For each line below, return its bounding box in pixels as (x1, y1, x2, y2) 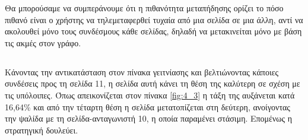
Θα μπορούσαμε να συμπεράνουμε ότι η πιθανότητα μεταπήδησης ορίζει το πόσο (5, 2, 284, 14)
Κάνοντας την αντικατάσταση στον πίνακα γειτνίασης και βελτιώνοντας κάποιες (5, 65, 279, 78)
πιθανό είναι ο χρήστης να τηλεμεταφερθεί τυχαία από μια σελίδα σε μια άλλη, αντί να (5, 13, 303, 26)
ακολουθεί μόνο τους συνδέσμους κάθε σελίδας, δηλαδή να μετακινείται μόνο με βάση (5, 25, 302, 37)
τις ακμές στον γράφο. (5, 36, 81, 49)
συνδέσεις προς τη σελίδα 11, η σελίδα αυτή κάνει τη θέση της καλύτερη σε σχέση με (5, 77, 300, 90)
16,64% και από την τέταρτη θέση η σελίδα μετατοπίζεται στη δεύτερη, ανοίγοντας (5, 100, 290, 113)
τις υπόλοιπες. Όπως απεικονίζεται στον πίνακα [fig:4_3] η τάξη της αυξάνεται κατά (5, 88, 295, 101)
